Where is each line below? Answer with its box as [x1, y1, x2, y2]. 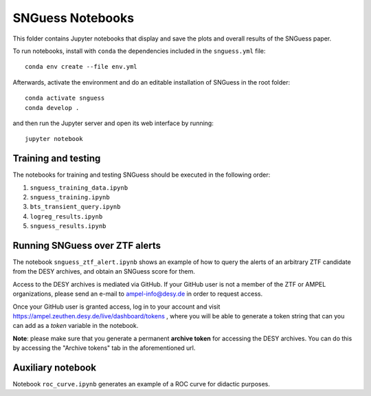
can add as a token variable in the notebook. [12, 322, 139, 330]
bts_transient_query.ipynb [30, 203, 121, 211]
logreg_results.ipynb [30, 212, 103, 220]
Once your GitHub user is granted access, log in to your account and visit [12, 302, 221, 311]
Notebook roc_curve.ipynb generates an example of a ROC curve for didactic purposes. [12, 380, 271, 388]
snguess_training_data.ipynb [30, 184, 128, 192]
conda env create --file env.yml [25, 63, 137, 71]
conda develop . [25, 104, 80, 111]
